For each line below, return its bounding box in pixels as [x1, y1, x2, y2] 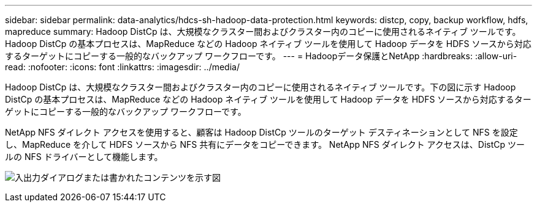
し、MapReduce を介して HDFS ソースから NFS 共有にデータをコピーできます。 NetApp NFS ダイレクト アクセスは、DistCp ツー [5, 139, 525, 150]
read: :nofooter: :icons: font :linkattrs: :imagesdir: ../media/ [5, 62, 240, 72]
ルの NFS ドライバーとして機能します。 [5, 151, 163, 162]
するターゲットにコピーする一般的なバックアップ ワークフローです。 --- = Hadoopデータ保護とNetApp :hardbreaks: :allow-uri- [5, 51, 517, 61]
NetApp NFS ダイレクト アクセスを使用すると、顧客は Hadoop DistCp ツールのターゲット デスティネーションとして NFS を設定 [5, 127, 518, 137]
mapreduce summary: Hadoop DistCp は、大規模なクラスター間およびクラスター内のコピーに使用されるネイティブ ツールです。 [5, 26, 521, 37]
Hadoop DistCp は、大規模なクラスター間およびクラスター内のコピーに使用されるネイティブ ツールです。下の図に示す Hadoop [5, 82, 516, 92]
